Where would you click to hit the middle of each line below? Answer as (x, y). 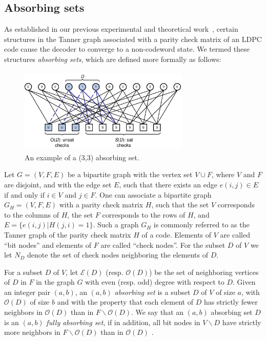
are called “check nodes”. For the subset (163, 244)
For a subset (24, 272)
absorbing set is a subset (152, 292)
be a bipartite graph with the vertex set (130, 174)
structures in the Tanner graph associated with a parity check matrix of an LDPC (133, 39)
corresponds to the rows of (144, 214)
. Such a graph (116, 225)
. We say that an (158, 312)
